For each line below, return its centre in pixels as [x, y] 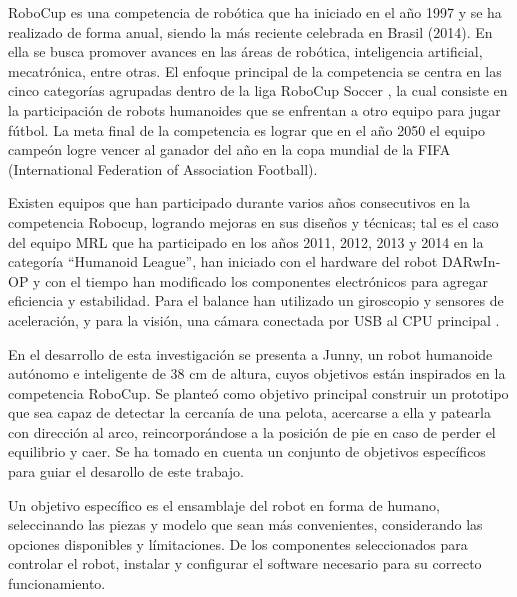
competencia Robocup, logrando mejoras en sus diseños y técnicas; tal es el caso [253, 221]
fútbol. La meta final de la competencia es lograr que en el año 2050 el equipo [247, 129]
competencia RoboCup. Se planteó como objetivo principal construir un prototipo [258, 392]
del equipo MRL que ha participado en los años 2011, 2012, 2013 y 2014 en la [246, 241]
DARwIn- [471, 261]
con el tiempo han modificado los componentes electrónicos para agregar [267, 280]
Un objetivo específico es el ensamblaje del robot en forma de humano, [224, 504]
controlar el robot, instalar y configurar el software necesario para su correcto [245, 563]
